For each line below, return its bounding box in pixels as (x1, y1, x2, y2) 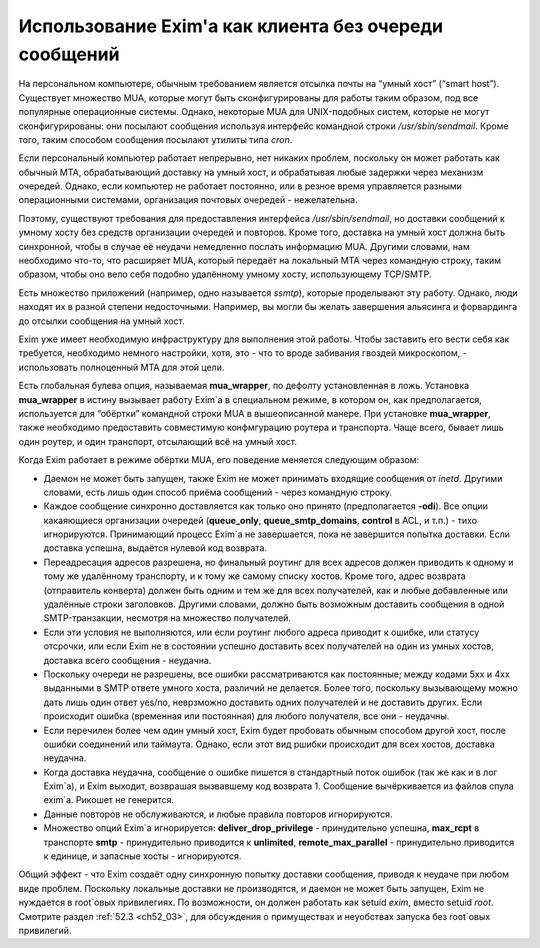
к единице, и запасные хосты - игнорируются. (43, 850, 242, 862)
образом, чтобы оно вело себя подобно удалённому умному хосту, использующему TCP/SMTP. (18, 268, 432, 280)
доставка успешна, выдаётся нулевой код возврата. (43, 542, 268, 554)
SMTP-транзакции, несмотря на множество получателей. (43, 612, 292, 624)
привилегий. (18, 925, 72, 936)
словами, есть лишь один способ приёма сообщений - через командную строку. (43, 486, 393, 498)
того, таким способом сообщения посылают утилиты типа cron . (18, 133, 293, 145)
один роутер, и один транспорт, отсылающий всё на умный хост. (18, 435, 297, 447)
